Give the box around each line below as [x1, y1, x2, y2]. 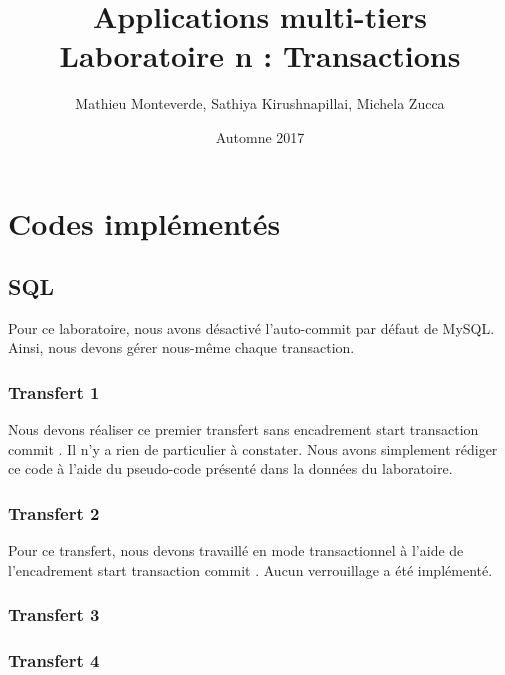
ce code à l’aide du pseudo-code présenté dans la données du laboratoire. [8, 458, 453, 479]
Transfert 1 [8, 380, 100, 404]
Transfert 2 [8, 501, 100, 525]
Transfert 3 [8, 602, 100, 627]
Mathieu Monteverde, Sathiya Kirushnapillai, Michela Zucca [75, 93, 445, 114]
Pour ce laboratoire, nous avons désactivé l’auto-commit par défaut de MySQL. [8, 317, 495, 338]
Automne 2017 [215, 126, 305, 147]
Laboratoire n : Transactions [59, 35, 461, 76]
